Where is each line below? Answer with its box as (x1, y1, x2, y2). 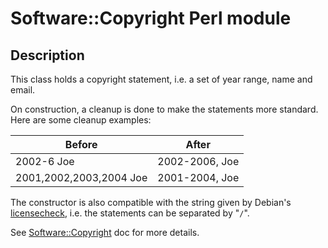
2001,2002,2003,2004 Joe (15, 171, 148, 184)
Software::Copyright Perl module (10, 7, 292, 30)
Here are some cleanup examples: (10, 114, 152, 126)
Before (64, 138, 98, 151)
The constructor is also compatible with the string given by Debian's (10, 197, 292, 208)
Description (10, 47, 85, 64)
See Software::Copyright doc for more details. (10, 227, 200, 238)
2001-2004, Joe (157, 171, 240, 184)
